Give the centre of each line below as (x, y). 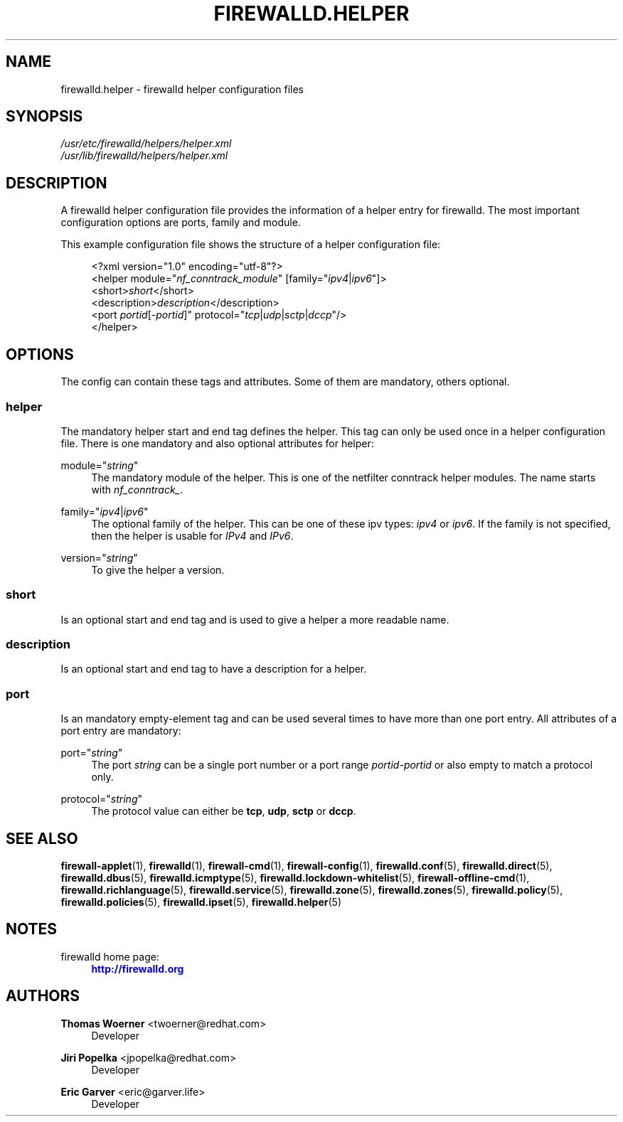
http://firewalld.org (138, 968)
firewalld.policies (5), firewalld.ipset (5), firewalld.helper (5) (201, 902)
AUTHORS (43, 996)
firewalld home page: (110, 956)
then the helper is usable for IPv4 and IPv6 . (192, 535)
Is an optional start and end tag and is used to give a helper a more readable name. (255, 619)
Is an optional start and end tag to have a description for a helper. (214, 669)
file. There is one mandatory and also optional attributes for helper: (217, 443)
